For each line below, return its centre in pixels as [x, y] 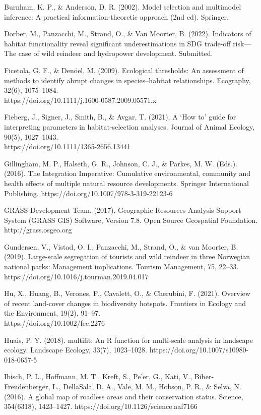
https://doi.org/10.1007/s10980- [199, 350]
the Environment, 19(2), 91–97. [52, 313]
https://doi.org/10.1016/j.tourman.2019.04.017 [76, 276]
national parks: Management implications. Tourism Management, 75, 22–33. [121, 266]
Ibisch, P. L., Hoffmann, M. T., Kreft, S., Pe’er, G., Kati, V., [98, 376]
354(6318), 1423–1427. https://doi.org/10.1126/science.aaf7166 [101, 406]
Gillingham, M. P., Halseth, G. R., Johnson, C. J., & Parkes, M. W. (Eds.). [121, 163]
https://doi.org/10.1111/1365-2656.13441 [67, 146]
